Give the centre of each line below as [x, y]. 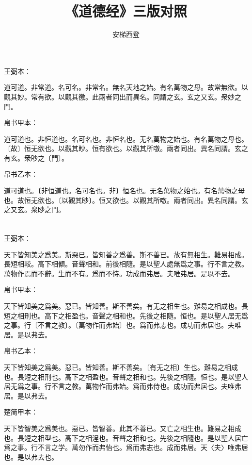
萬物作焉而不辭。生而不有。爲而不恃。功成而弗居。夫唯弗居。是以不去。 [119, 273]
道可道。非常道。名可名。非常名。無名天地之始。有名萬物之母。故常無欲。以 [126, 87]
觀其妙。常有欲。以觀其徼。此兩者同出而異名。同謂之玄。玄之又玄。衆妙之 [123, 96]
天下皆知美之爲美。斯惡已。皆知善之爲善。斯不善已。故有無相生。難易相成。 [126, 254]
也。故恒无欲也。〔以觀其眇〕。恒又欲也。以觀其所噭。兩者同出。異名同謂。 [123, 200]
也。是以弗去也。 [31, 457]
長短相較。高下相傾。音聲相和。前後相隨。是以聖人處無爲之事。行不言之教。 [126, 264]
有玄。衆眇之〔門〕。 [36, 158]
